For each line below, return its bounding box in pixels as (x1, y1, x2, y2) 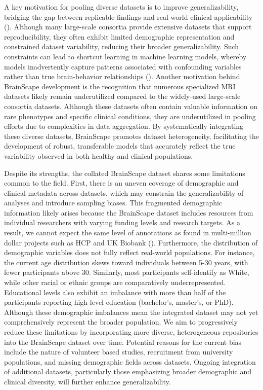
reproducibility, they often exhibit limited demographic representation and (4, 31, 235, 42)
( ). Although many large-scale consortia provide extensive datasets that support (4, 21, 252, 32)
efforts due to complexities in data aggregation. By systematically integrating (4, 121, 244, 131)
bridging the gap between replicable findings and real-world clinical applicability (4, 11, 253, 22)
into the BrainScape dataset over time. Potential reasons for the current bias (4, 336, 242, 347)
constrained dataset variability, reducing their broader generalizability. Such (4, 41, 239, 52)
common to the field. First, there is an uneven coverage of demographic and (4, 178, 239, 188)
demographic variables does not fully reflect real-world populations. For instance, (4, 247, 255, 258)
